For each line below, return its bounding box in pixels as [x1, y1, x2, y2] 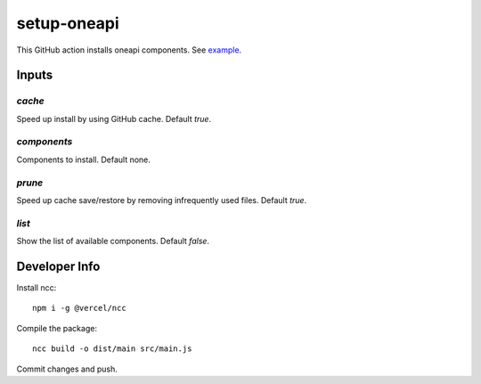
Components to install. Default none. [16, 154, 151, 165]
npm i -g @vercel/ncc [32, 303, 126, 314]
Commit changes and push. [16, 364, 118, 374]
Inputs [16, 68, 53, 83]
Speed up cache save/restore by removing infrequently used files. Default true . [16, 194, 307, 205]
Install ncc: [16, 282, 57, 293]
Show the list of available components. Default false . [16, 236, 209, 247]
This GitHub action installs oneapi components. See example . [16, 45, 242, 55]
